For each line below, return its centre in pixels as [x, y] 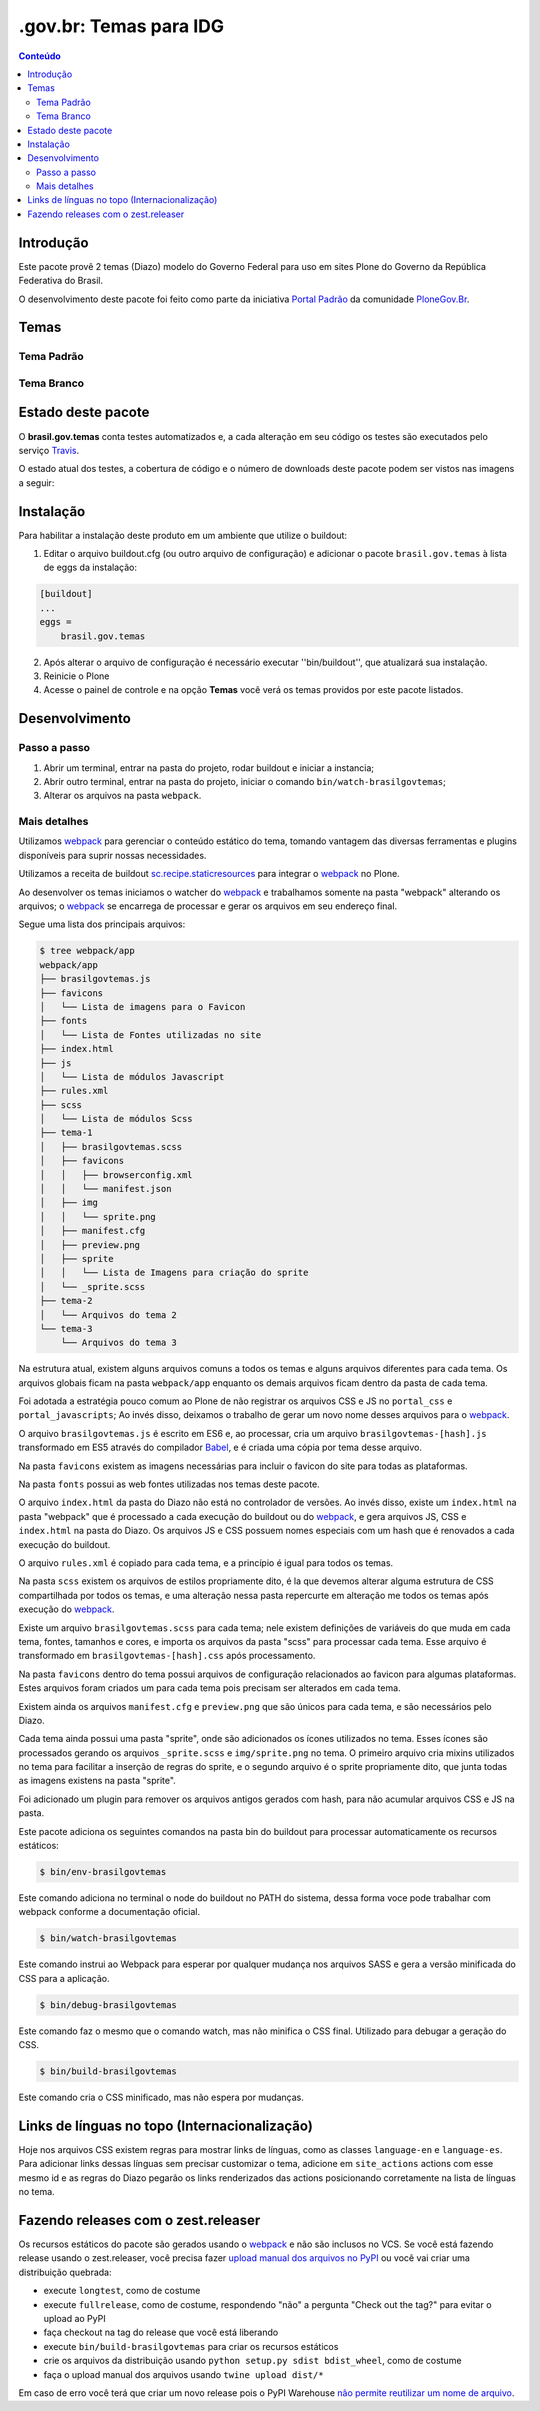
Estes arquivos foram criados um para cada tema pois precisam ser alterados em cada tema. [209, 1688]
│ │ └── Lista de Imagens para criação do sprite [174, 1273]
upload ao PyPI [74, 2318]
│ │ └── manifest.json [105, 1189]
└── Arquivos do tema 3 [118, 1343]
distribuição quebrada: [65, 2272]
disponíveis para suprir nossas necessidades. [112, 855]
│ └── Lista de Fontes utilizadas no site [150, 1034]
